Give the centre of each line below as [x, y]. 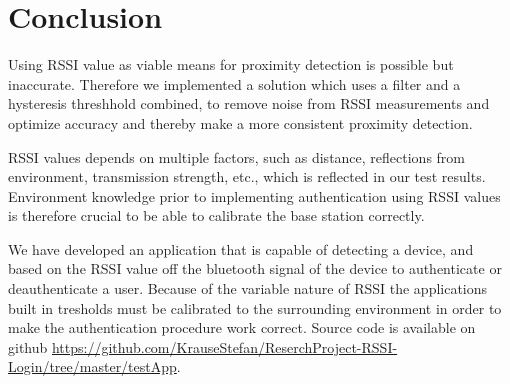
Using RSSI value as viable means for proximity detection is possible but [231, 64]
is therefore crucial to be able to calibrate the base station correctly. [216, 215]
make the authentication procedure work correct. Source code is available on [242, 327]
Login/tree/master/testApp [92, 366]
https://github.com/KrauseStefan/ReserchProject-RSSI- [224, 346]
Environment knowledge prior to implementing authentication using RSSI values [254, 195]
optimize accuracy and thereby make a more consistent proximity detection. [240, 122]
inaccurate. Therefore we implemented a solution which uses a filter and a [234, 83]
